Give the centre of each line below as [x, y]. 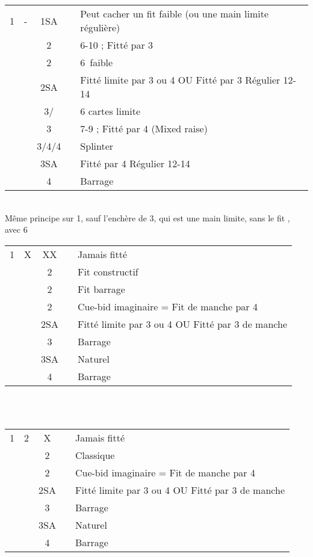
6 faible [97, 62]
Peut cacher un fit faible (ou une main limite [175, 14]
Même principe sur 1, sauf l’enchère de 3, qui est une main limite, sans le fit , [147, 217]
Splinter [97, 146]
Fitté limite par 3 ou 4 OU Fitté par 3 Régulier [180, 80]
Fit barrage [101, 289]
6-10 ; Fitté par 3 [117, 45]
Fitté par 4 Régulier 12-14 [135, 163]
